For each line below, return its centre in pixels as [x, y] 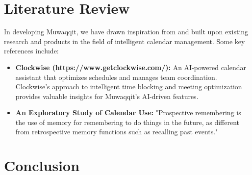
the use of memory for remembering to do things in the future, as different [127, 122]
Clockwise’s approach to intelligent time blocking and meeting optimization [129, 87]
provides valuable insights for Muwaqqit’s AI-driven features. [107, 96]
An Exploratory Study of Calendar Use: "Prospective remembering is [128, 112]
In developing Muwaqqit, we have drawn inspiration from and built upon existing [126, 32]
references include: [31, 51]
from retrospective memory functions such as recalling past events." [117, 132]
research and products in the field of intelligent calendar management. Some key [125, 41]
